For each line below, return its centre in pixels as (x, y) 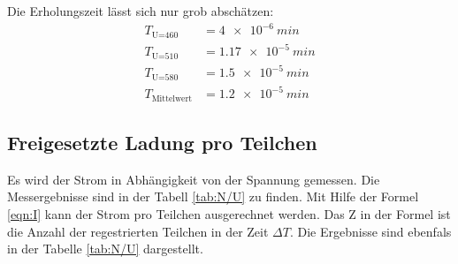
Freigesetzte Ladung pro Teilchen (162, 142)
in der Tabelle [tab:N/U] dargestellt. (105, 249)
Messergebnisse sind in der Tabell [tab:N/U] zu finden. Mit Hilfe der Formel (213, 196)
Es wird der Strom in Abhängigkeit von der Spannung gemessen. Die (194, 179)
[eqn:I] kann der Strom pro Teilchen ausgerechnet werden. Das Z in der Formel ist (229, 213)
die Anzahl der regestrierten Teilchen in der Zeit (138, 231)
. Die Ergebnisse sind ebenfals (370, 231)
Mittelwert (172, 98)
